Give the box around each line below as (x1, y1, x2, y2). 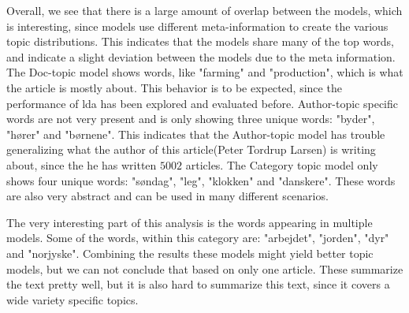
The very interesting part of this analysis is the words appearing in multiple (6, 214, 373, 230)
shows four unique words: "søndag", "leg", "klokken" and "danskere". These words (6, 172, 396, 188)
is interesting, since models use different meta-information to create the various (6, 17, 389, 34)
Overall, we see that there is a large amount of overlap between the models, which (6, 2, 403, 18)
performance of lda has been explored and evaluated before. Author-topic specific (6, 95, 398, 111)
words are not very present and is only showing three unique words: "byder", (6, 110, 375, 127)
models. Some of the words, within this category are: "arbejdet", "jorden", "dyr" (6, 229, 389, 246)
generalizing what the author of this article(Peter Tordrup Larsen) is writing (6, 141, 376, 158)
